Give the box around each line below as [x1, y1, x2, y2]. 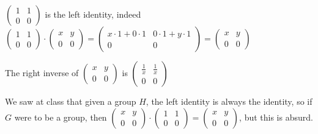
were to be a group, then [14, 110, 107, 123]
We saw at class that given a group [5, 95, 136, 107]
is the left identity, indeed [45, 8, 141, 20]
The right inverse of [5, 66, 79, 79]
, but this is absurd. [239, 110, 313, 123]
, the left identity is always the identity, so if [146, 95, 312, 107]
